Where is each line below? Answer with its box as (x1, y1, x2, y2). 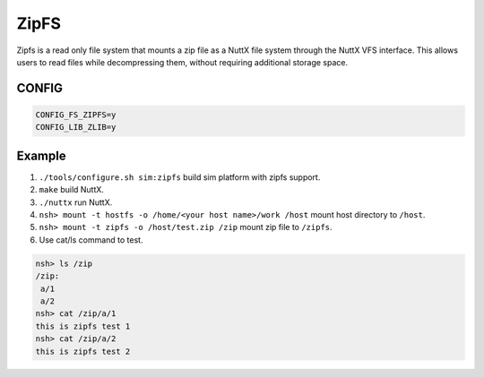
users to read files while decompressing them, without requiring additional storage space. (16, 56, 349, 67)
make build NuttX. (39, 184, 105, 195)
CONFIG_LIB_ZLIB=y (35, 122, 117, 133)
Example (16, 148, 66, 163)
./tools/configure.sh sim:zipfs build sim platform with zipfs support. (39, 171, 321, 183)
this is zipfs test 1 (35, 321, 131, 331)
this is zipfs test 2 (35, 346, 131, 356)
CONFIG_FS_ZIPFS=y (35, 109, 117, 120)
